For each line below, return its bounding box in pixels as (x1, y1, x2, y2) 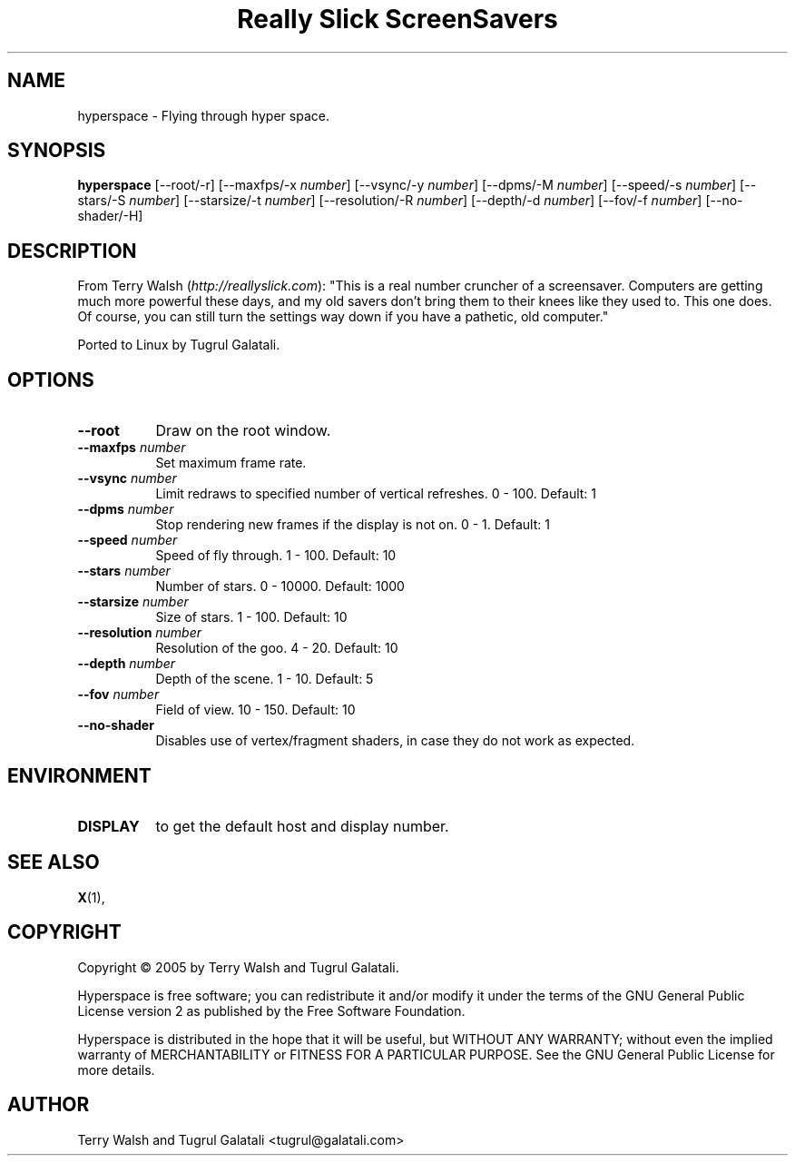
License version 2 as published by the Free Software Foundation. (77, 1002, 466, 1019)
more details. (77, 1061, 155, 1078)
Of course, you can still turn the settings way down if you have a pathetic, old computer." (77, 309, 609, 325)
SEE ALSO (7, 851, 100, 874)
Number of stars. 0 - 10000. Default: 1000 (155, 578, 405, 595)
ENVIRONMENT (7, 764, 152, 787)
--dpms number (77, 501, 174, 517)
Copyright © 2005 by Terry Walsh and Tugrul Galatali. (77, 959, 399, 975)
